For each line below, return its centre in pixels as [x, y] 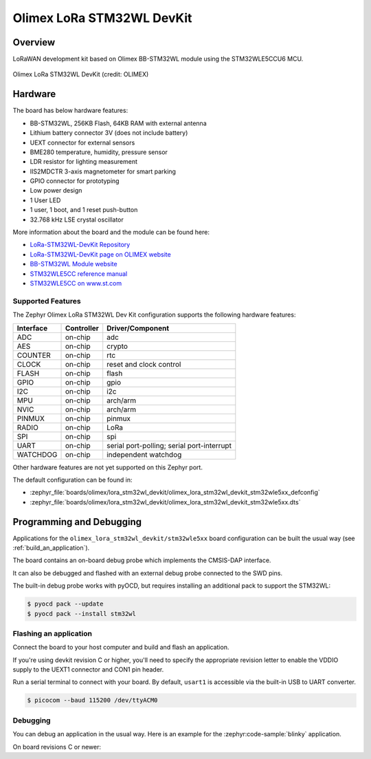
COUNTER [34, 355]
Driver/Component [138, 328]
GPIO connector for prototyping [75, 181]
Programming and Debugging [77, 522]
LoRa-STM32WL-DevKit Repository [80, 245]
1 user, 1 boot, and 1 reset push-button [84, 210]
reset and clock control [144, 364]
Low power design [56, 191]
